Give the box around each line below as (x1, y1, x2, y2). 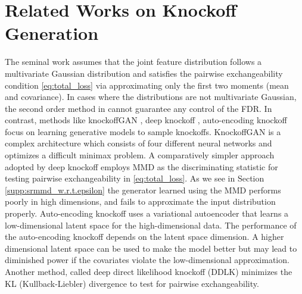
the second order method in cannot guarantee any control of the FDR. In (5, 102, 272, 114)
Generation (5, 21, 99, 45)
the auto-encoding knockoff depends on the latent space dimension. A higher (5, 230, 284, 243)
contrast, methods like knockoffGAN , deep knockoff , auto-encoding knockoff (5, 114, 287, 126)
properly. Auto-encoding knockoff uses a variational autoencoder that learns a (5, 207, 289, 220)
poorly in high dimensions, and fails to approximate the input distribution (5, 195, 276, 208)
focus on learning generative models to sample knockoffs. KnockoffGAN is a (5, 125, 281, 137)
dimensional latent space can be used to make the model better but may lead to (5, 242, 297, 254)
